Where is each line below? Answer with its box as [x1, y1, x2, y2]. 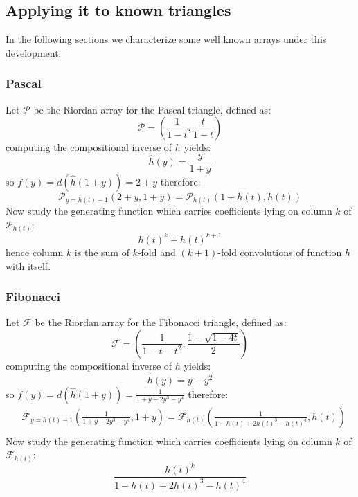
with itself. [6, 258, 51, 273]
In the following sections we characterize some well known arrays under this [6, 32, 327, 46]
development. [6, 45, 62, 60]
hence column [6, 244, 64, 259]
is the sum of [74, 244, 129, 259]
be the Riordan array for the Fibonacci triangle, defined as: [35, 315, 287, 329]
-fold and [137, 244, 176, 259]
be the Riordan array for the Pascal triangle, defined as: [33, 102, 271, 116]
